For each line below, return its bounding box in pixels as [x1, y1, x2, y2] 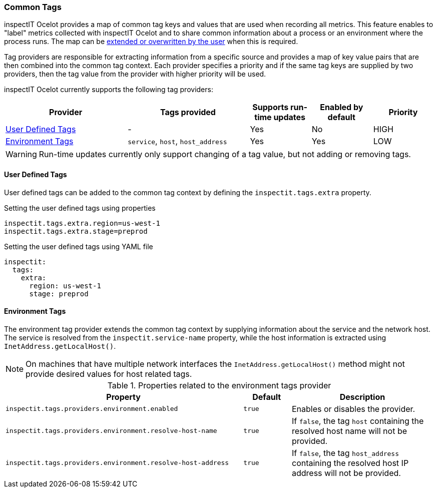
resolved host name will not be [291, 425, 407, 436]
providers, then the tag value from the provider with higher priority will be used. [4, 70, 266, 79]
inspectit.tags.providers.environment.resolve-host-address [6, 459, 229, 467]
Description [339, 391, 385, 402]
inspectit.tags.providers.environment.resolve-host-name [6, 427, 217, 435]
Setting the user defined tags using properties [4, 203, 156, 212]
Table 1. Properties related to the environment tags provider [107, 380, 331, 390]
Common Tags [4, 2, 62, 12]
